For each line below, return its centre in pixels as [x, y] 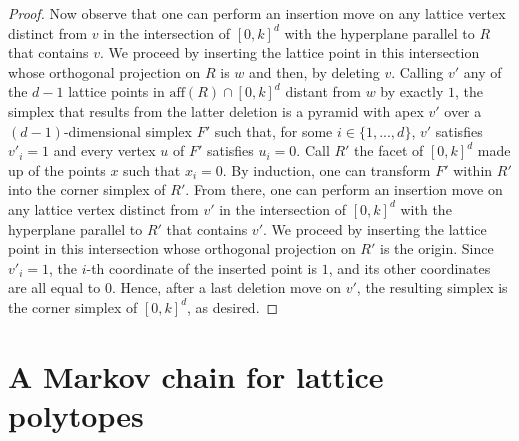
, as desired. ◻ [233, 306]
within [473, 169]
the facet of [389, 150]
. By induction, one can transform [326, 169]
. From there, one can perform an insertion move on [344, 189]
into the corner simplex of [87, 189]
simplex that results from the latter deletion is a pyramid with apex [216, 110]
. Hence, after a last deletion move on [226, 287]
